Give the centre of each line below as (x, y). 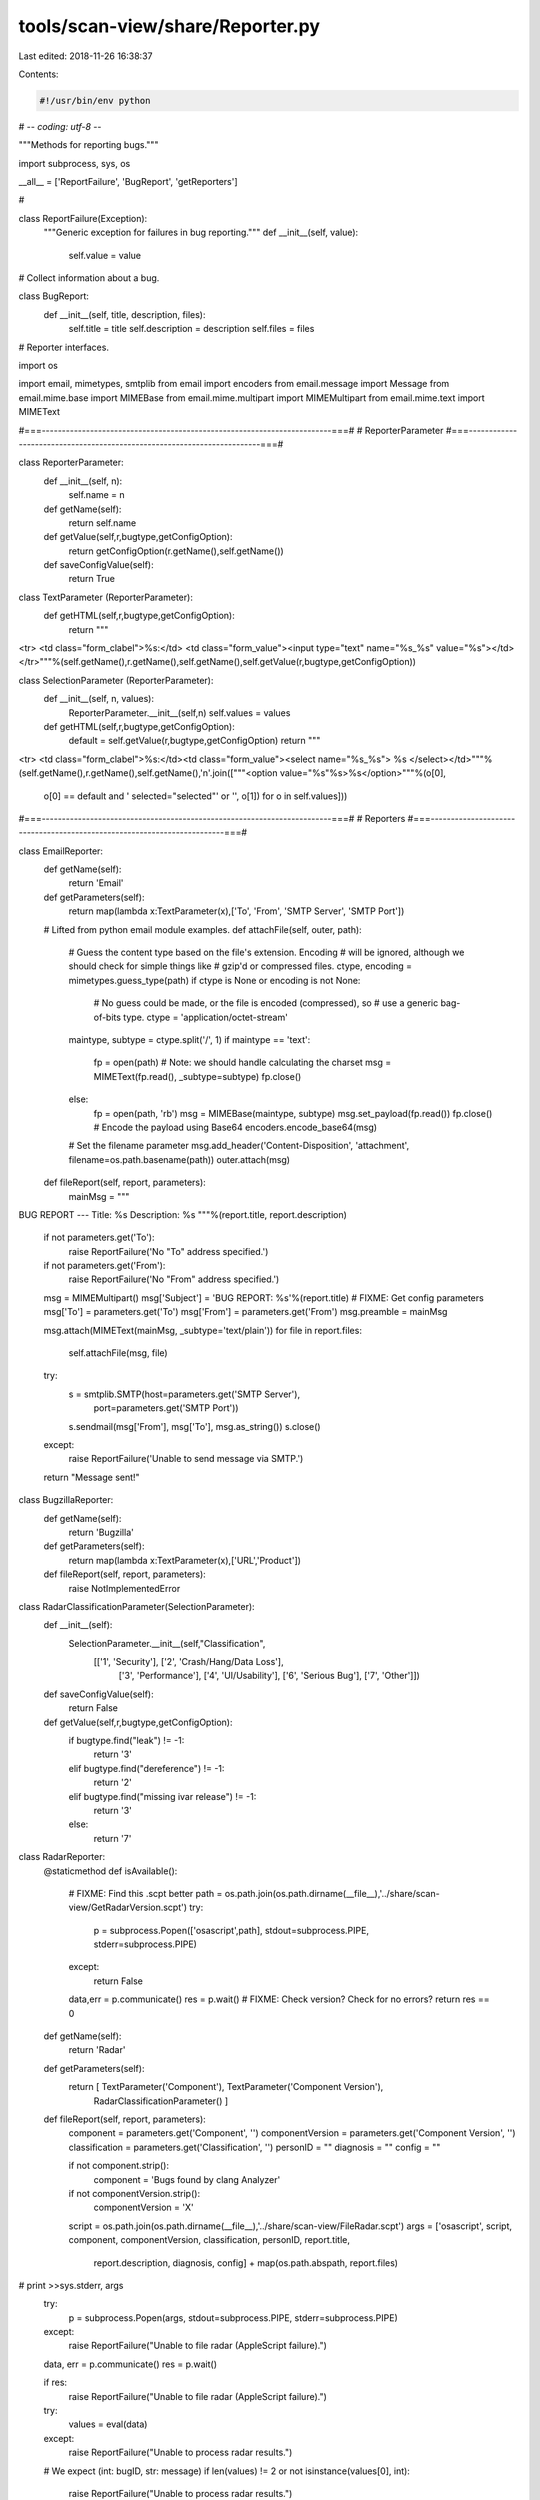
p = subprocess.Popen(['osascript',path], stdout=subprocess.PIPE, (231, 1930)
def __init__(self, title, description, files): (124, 314)
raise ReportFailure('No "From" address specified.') (174, 1279)
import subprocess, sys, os (74, 163)
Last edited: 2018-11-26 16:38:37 (85, 56)
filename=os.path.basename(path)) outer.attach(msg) (179, 1159)
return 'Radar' (97, 2050)
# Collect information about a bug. (89, 278)
